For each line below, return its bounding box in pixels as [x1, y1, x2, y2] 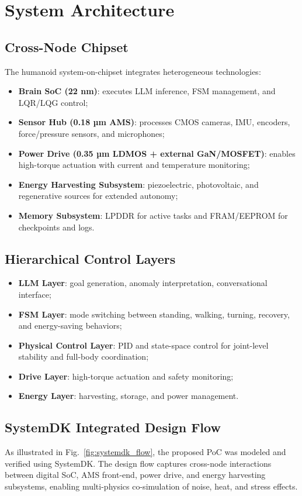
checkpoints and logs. [18, 221, 95, 233]
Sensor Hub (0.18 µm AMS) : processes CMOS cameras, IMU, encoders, [18, 116, 290, 128]
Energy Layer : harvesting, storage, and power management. [18, 390, 239, 402]
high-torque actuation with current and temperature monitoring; [18, 159, 250, 171]
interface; [18, 288, 51, 300]
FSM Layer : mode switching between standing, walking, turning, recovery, [18, 308, 290, 320]
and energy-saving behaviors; [18, 319, 122, 332]
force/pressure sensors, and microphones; [18, 127, 165, 139]
